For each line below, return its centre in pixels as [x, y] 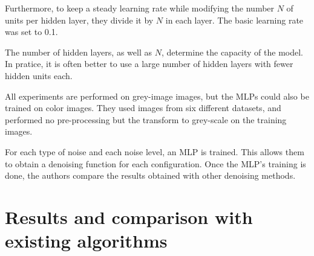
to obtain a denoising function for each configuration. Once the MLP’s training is [155, 163]
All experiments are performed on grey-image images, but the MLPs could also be [157, 96]
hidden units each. [39, 75]
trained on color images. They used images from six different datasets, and [143, 108]
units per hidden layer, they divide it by [79, 20]
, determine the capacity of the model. [232, 52]
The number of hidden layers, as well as [78, 52]
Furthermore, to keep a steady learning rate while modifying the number [140, 8]
